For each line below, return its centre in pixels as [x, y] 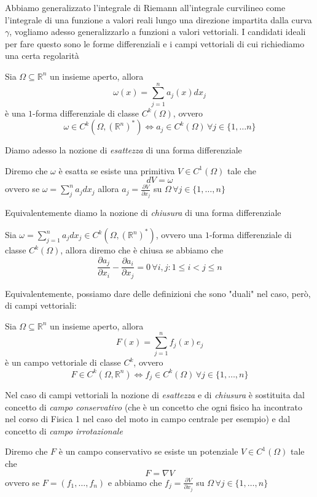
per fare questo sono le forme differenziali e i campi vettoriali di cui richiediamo [155, 43]
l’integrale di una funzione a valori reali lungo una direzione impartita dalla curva [158, 19]
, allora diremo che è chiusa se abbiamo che [142, 250]
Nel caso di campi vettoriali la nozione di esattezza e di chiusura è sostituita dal [155, 395]
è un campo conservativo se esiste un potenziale [148, 451]
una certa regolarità [42, 56]
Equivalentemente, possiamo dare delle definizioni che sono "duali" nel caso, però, [158, 293]
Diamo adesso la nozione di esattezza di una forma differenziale [123, 150]
